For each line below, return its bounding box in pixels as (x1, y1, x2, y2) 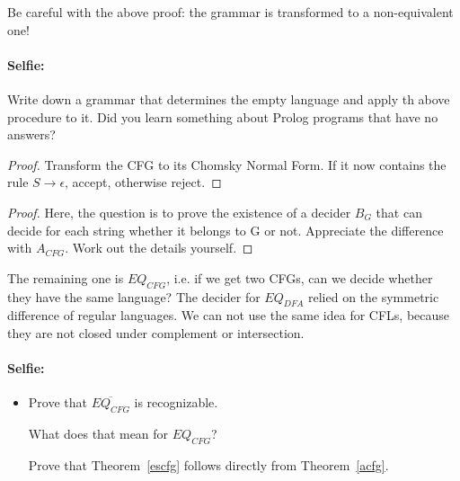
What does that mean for (28, 424, 169, 443)
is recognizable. (134, 393, 218, 412)
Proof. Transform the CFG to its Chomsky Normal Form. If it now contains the (7, 155, 447, 174)
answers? (7, 125, 56, 144)
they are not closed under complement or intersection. (7, 323, 305, 342)
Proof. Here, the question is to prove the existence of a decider (7, 202, 351, 221)
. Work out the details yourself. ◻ (65, 238, 253, 257)
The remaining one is (7, 268, 124, 287)
